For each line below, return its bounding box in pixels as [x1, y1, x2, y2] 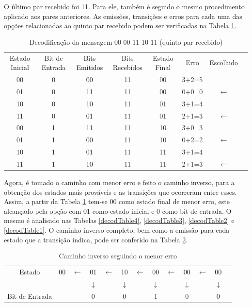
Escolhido [209, 57, 238, 68]
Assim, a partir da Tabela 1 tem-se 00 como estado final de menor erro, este [4, 196, 230, 206]
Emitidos [76, 62, 103, 72]
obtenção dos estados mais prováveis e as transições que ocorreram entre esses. [4, 187, 237, 197]
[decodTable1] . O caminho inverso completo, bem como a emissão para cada [4, 225, 230, 235]
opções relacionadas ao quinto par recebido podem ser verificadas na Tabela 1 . [4, 20, 236, 31]
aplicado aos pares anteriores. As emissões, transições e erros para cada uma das [4, 11, 242, 21]
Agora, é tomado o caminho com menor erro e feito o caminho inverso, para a [4, 177, 235, 188]
